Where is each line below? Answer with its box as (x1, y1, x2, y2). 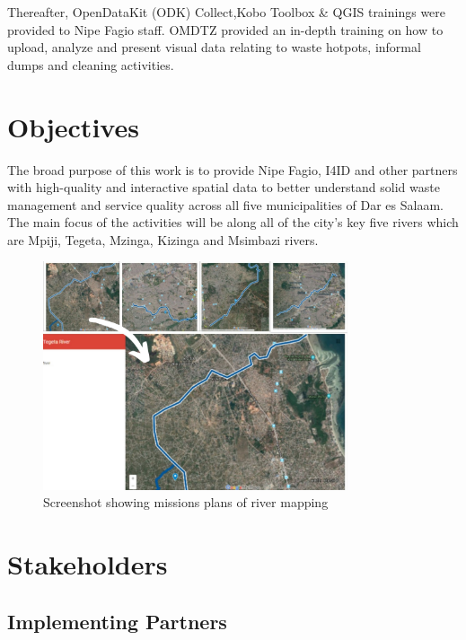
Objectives (7, 108, 139, 145)
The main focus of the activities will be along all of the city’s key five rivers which (7, 213, 459, 232)
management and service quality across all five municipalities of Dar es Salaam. (7, 195, 444, 214)
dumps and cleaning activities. (7, 55, 174, 74)
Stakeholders (7, 546, 168, 583)
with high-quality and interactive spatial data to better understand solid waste (7, 178, 440, 197)
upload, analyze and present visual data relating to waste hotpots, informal (7, 38, 421, 57)
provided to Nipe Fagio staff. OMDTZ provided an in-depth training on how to (7, 20, 444, 39)
